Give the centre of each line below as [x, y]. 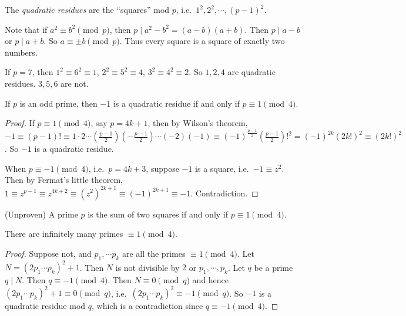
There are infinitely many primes [64, 234]
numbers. [21, 52]
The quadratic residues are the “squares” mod [87, 9]
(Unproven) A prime [41, 214]
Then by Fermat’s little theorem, [64, 180]
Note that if [26, 29]
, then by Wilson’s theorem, [198, 123]
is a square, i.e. [222, 168]
